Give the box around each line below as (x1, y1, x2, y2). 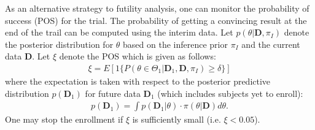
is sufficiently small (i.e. (132, 113, 221, 126)
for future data (85, 86, 141, 99)
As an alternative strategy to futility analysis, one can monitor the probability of (5, 2, 309, 14)
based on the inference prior (123, 37, 228, 50)
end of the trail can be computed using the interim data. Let (5, 26, 233, 39)
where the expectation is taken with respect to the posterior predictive (5, 75, 271, 87)
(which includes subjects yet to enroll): (157, 86, 303, 99)
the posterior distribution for (5, 37, 114, 50)
